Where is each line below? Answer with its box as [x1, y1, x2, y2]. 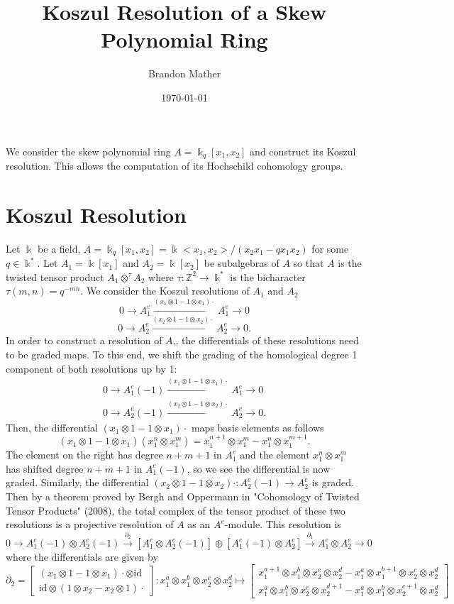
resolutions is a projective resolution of [6, 517, 174, 532]
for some [311, 241, 349, 256]
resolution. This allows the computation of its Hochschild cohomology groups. [6, 158, 343, 172]
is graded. [311, 475, 354, 490]
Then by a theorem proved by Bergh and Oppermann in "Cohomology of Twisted [6, 489, 360, 504]
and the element [240, 447, 310, 462]
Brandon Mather [148, 66, 221, 81]
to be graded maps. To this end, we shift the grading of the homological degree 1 [6, 347, 358, 361]
